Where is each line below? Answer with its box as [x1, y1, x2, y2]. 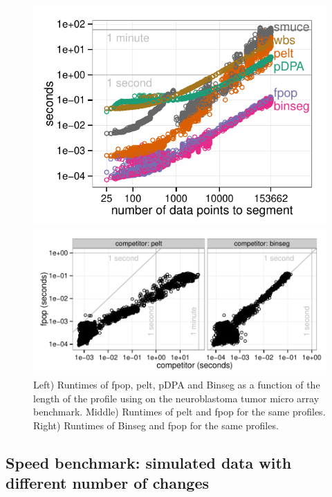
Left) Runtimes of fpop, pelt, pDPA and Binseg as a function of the [33, 377, 320, 392]
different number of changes [6, 472, 210, 494]
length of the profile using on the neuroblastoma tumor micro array [33, 391, 320, 405]
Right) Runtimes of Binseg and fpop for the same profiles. [33, 418, 279, 432]
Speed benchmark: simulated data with [6, 451, 292, 473]
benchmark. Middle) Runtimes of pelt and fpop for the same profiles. [33, 404, 326, 419]
